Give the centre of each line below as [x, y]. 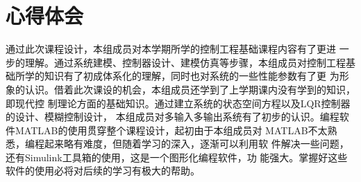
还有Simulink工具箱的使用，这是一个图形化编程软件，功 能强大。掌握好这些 [177, 157]
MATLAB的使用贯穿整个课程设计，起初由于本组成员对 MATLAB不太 [171, 130]
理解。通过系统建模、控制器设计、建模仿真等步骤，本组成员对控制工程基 [190, 62]
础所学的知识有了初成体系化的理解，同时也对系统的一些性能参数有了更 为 [173, 76]
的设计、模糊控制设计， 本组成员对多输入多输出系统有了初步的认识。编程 [173, 117]
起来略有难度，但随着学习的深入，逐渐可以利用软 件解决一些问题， [196, 144]
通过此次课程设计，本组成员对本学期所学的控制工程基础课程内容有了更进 [171, 49]
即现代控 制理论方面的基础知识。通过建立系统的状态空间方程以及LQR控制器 [178, 103]
